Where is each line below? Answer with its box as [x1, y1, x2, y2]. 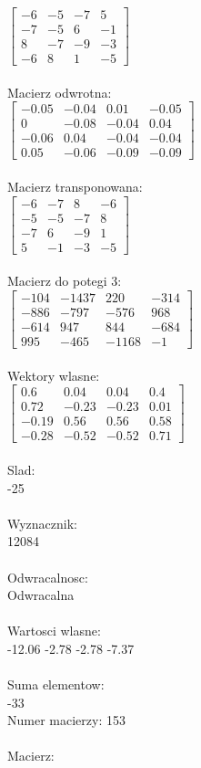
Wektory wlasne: [7, 365, 100, 384]
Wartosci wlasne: [7, 621, 101, 640]
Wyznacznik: [7, 513, 78, 532]
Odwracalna [7, 585, 75, 605]
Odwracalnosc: [7, 567, 88, 586]
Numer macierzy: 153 [7, 710, 126, 730]
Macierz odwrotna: [7, 82, 112, 101]
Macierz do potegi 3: [7, 271, 122, 290]
